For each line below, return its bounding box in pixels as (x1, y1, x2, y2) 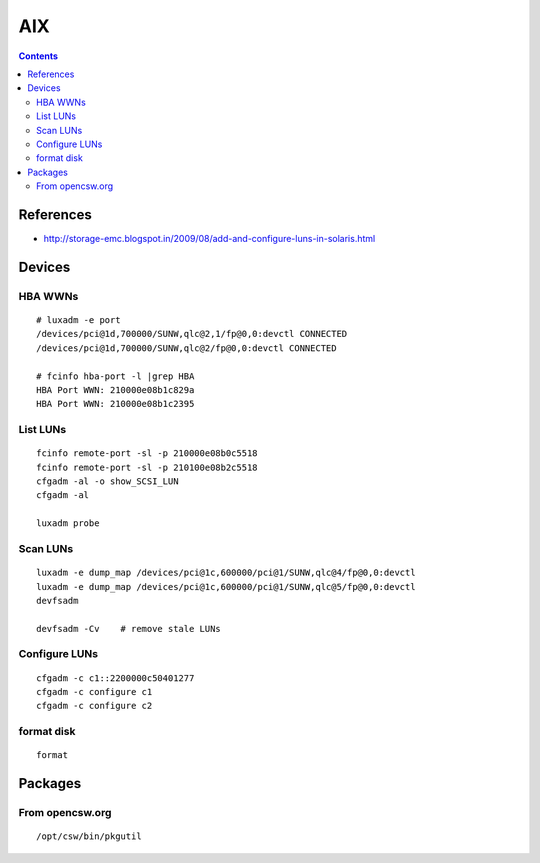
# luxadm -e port (36, 314, 121, 325)
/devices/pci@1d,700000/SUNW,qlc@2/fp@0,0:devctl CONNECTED (36, 342, 337, 354)
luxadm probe (36, 518, 100, 529)
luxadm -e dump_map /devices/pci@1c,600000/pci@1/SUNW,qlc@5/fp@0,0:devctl (36, 581, 416, 592)
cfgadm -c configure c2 (36, 700, 153, 712)
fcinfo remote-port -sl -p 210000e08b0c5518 (36, 448, 259, 459)
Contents (18, 50, 59, 62)
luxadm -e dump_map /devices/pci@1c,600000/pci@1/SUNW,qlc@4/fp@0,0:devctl (36, 567, 416, 579)
